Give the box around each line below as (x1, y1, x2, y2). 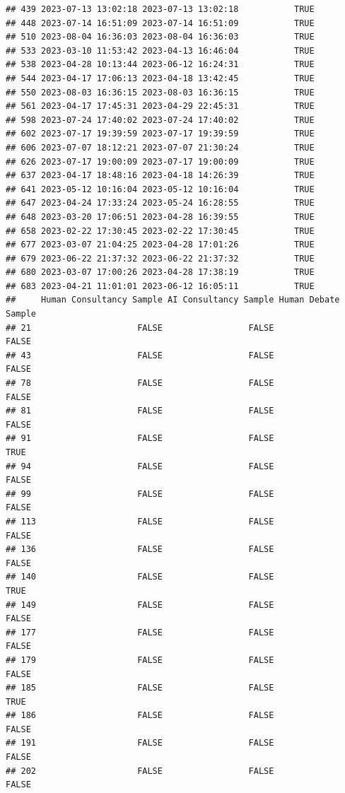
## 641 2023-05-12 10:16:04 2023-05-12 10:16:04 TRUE (6, 184, 315, 194)
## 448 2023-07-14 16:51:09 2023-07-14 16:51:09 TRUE (6, 18, 315, 28)
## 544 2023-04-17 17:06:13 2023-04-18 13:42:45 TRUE (6, 73, 315, 83)
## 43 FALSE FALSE (6, 350, 274, 360)
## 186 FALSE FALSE (6, 710, 274, 721)
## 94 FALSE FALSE (6, 461, 274, 471)
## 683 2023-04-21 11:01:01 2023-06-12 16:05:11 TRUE (6, 281, 315, 291)
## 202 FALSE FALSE (6, 765, 274, 776)
